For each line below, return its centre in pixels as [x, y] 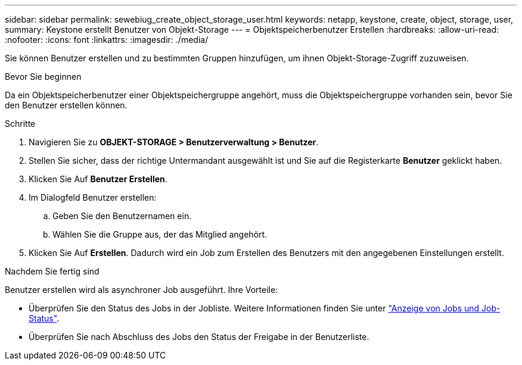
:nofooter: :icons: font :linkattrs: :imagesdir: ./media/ [107, 40]
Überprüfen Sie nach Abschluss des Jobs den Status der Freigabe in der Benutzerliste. [199, 337]
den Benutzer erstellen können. [66, 105]
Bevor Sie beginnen [43, 77]
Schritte [20, 124]
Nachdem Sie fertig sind [52, 271]
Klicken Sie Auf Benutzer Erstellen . [98, 179]
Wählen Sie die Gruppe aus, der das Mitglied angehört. [160, 234]
